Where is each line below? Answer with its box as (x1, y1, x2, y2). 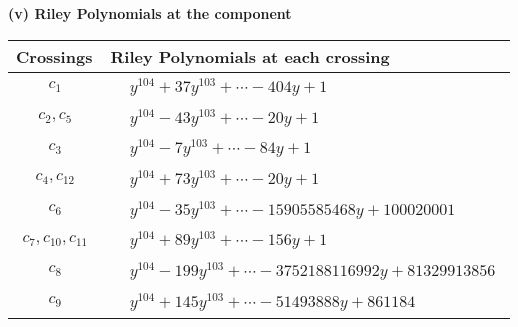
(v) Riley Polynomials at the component (8, 3, 292, 23)
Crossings (16, 44, 93, 68)
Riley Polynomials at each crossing (110, 44, 390, 68)
